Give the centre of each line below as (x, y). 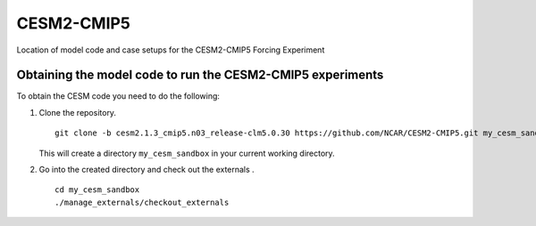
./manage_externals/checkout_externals (142, 202)
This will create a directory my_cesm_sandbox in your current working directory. (187, 153)
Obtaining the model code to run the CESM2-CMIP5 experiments (200, 75)
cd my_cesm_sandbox (97, 190)
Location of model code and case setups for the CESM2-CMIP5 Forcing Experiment (171, 50)
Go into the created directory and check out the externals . (147, 170)
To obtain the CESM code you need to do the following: (118, 96)
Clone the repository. (77, 112)
